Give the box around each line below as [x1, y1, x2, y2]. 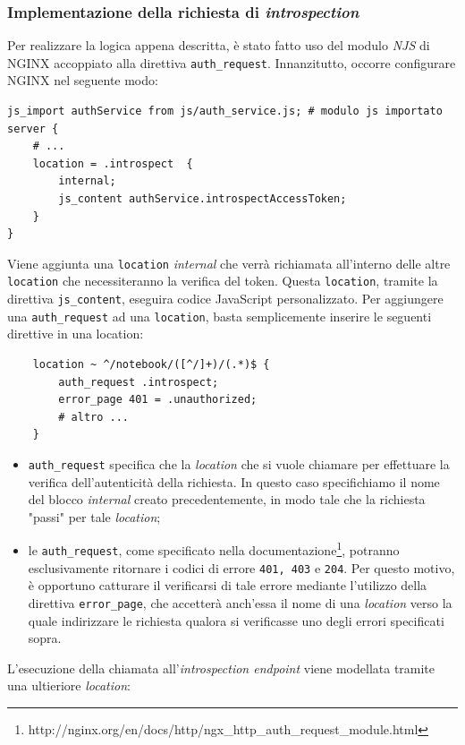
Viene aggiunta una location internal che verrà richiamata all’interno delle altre [7, 253, 451, 272]
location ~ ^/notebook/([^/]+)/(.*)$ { [32, 358, 270, 372]
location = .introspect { [32, 157, 193, 170]
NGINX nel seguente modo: [7, 71, 158, 90]
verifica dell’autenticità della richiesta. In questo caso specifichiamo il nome [28, 472, 440, 491]
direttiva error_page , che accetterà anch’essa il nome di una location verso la [28, 594, 452, 612]
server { [7, 122, 59, 135]
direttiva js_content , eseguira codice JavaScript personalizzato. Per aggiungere [7, 289, 444, 308]
